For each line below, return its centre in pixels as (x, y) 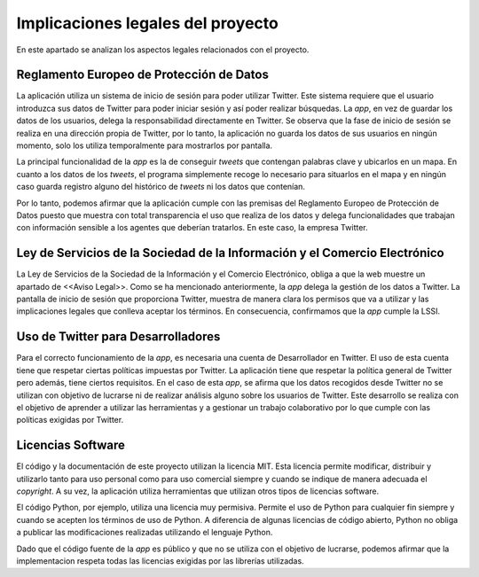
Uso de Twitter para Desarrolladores (118, 337)
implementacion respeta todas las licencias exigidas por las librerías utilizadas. (161, 561)
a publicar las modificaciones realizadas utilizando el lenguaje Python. (145, 533)
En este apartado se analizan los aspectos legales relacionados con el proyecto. (163, 50)
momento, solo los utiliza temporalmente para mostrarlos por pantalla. (145, 145)
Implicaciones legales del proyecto (147, 23)
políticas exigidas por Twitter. (70, 420)
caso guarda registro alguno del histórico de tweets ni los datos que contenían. (161, 187)
